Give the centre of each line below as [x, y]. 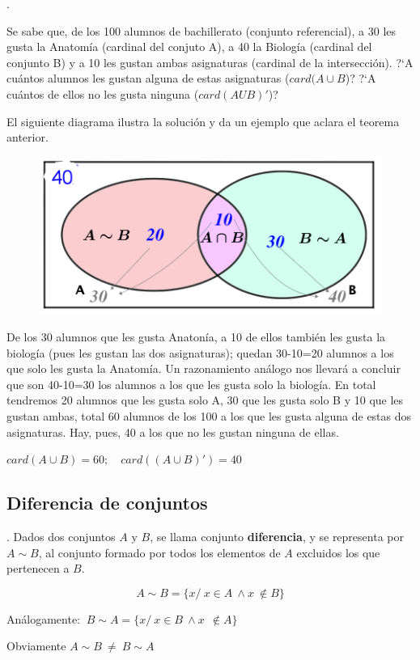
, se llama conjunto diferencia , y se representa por [277, 536]
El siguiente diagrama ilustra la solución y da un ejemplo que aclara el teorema [203, 121]
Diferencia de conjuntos [107, 503]
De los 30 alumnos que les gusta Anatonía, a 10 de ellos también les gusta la [196, 336]
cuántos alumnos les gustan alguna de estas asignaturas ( [148, 78]
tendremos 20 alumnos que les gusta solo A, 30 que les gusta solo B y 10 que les [205, 400]
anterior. [28, 137]
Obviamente [36, 646]
